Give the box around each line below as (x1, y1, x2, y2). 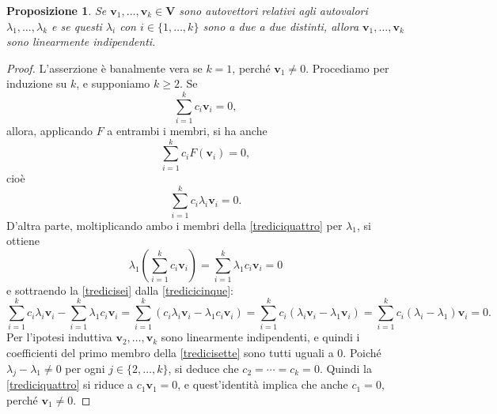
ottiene (6, 232, 40, 249)
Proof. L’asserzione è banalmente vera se (6, 59, 203, 76)
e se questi (51, 17, 102, 34)
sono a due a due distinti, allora (203, 17, 359, 34)
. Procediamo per (305, 59, 389, 76)
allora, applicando (6, 122, 93, 139)
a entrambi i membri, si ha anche (107, 122, 267, 139)
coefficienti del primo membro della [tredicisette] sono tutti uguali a (6, 344, 334, 361)
